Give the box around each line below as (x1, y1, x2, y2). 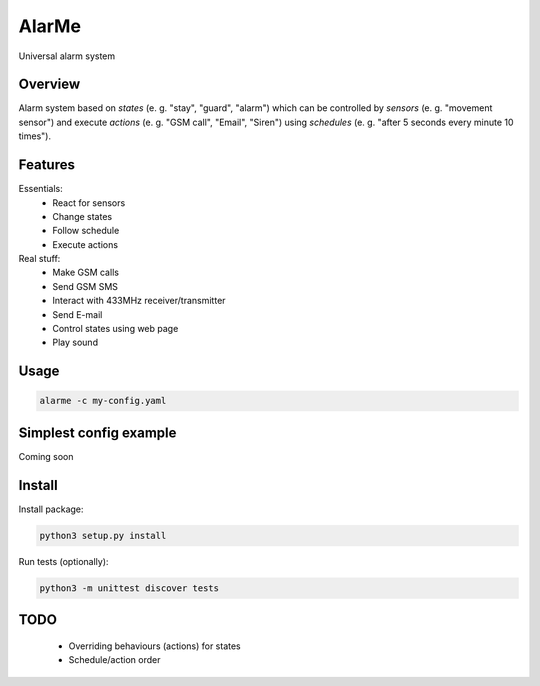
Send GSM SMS (52, 280, 119, 292)
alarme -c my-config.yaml (39, 395, 167, 407)
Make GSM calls (52, 266, 120, 279)
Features (18, 156, 75, 174)
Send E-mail (52, 308, 103, 320)
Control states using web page (52, 323, 179, 335)
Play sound (52, 336, 99, 349)
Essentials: (18, 183, 64, 195)
